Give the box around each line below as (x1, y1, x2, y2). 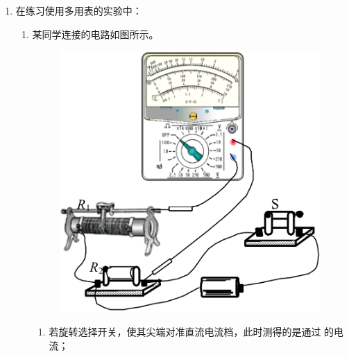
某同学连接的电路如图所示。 (32, 26, 159, 41)
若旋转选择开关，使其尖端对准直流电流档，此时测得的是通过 (49, 324, 321, 339)
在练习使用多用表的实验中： (15, 3, 142, 17)
